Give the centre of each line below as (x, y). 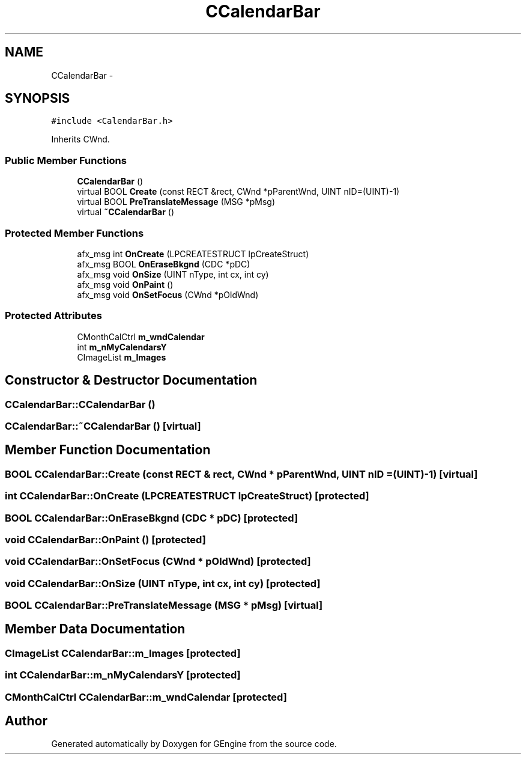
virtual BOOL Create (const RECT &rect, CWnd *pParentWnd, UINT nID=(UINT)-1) (238, 192)
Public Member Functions (66, 160)
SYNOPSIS (38, 99)
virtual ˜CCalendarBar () (126, 212)
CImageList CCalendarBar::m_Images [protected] (123, 653)
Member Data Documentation (95, 629)
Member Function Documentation (108, 450)
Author (26, 721)
